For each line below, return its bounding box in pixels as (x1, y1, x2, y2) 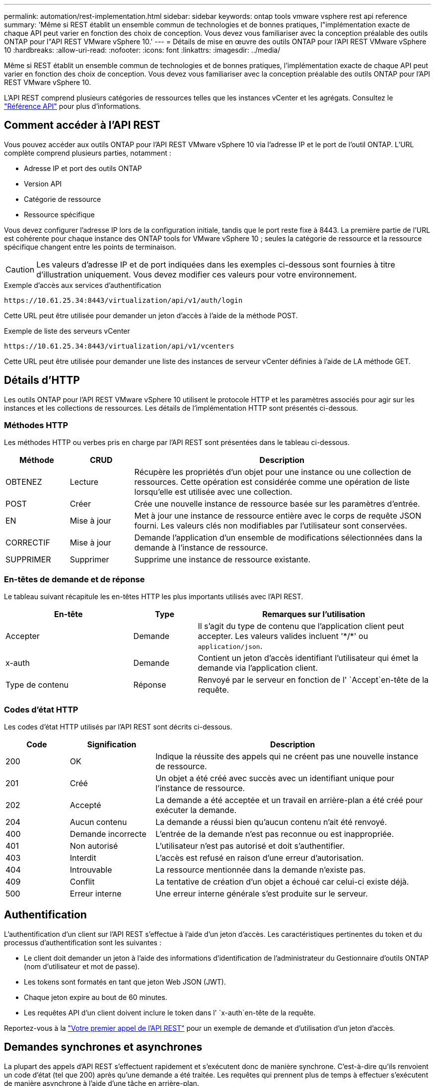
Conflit (70, 876, 95, 887)
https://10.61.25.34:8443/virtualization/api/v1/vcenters (4, 342, 234, 350)
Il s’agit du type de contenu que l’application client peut (198, 621, 404, 632)
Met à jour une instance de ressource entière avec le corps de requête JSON (134, 511, 422, 521)
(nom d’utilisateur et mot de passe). (24, 962, 140, 971)
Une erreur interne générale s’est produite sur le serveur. (155, 888, 368, 899)
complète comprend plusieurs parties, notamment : (4, 148, 171, 157)
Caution (5, 264, 35, 274)
